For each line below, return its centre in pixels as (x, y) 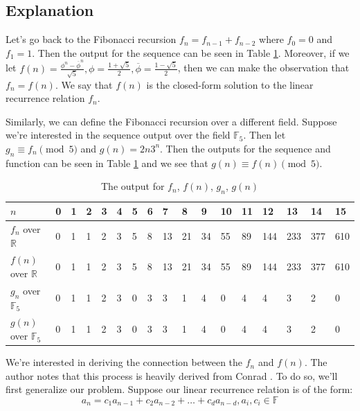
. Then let (264, 135)
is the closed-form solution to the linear (230, 84)
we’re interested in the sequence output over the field (118, 135)
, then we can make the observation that (263, 68)
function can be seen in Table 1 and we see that (107, 163)
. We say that (84, 84)
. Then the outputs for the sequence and (245, 148)
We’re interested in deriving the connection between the (124, 362)
